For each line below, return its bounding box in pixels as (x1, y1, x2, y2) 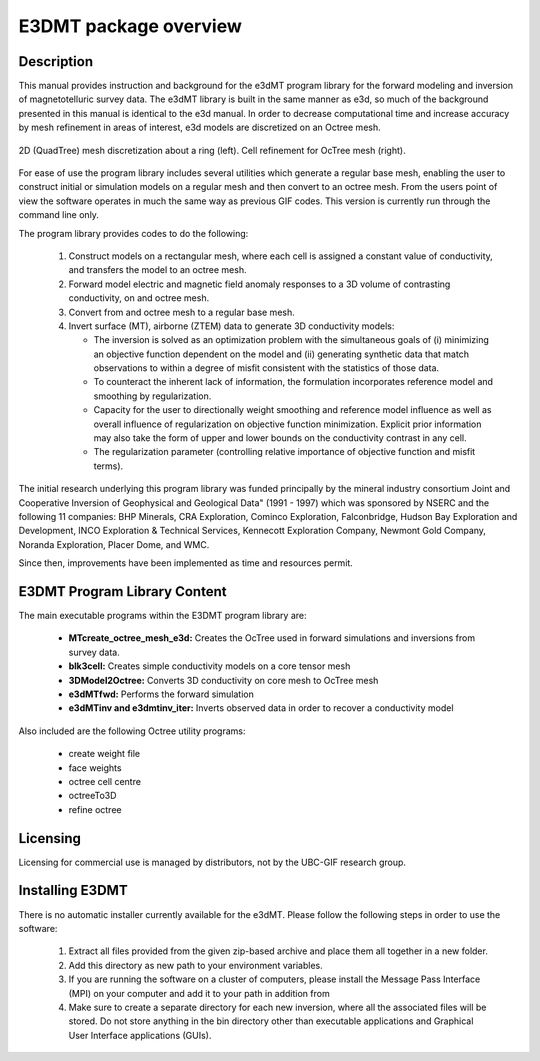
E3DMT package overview (18, 15, 242, 37)
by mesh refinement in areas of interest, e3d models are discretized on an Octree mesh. (18, 121, 381, 134)
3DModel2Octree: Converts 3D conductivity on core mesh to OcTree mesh (68, 674, 379, 686)
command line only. (18, 209, 100, 221)
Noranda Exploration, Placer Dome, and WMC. (18, 538, 210, 550)
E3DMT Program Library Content (18, 583, 227, 600)
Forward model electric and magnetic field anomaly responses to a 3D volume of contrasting (68, 278, 451, 290)
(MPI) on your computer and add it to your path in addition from (68, 987, 330, 999)
